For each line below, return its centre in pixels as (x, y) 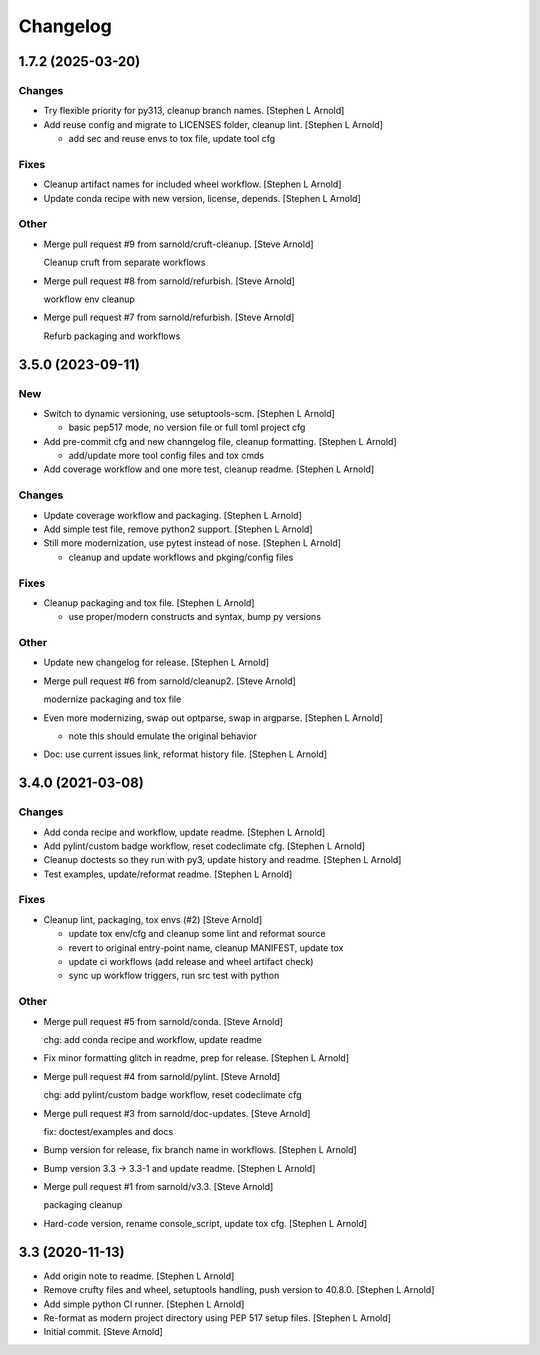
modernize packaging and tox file (112, 699)
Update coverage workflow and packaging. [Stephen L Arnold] (172, 515)
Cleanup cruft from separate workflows (124, 262)
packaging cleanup (83, 1205)
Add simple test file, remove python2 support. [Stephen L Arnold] (178, 529)
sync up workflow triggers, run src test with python (174, 976)
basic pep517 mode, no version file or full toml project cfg (187, 427)
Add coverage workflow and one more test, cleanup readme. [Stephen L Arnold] (209, 469)
